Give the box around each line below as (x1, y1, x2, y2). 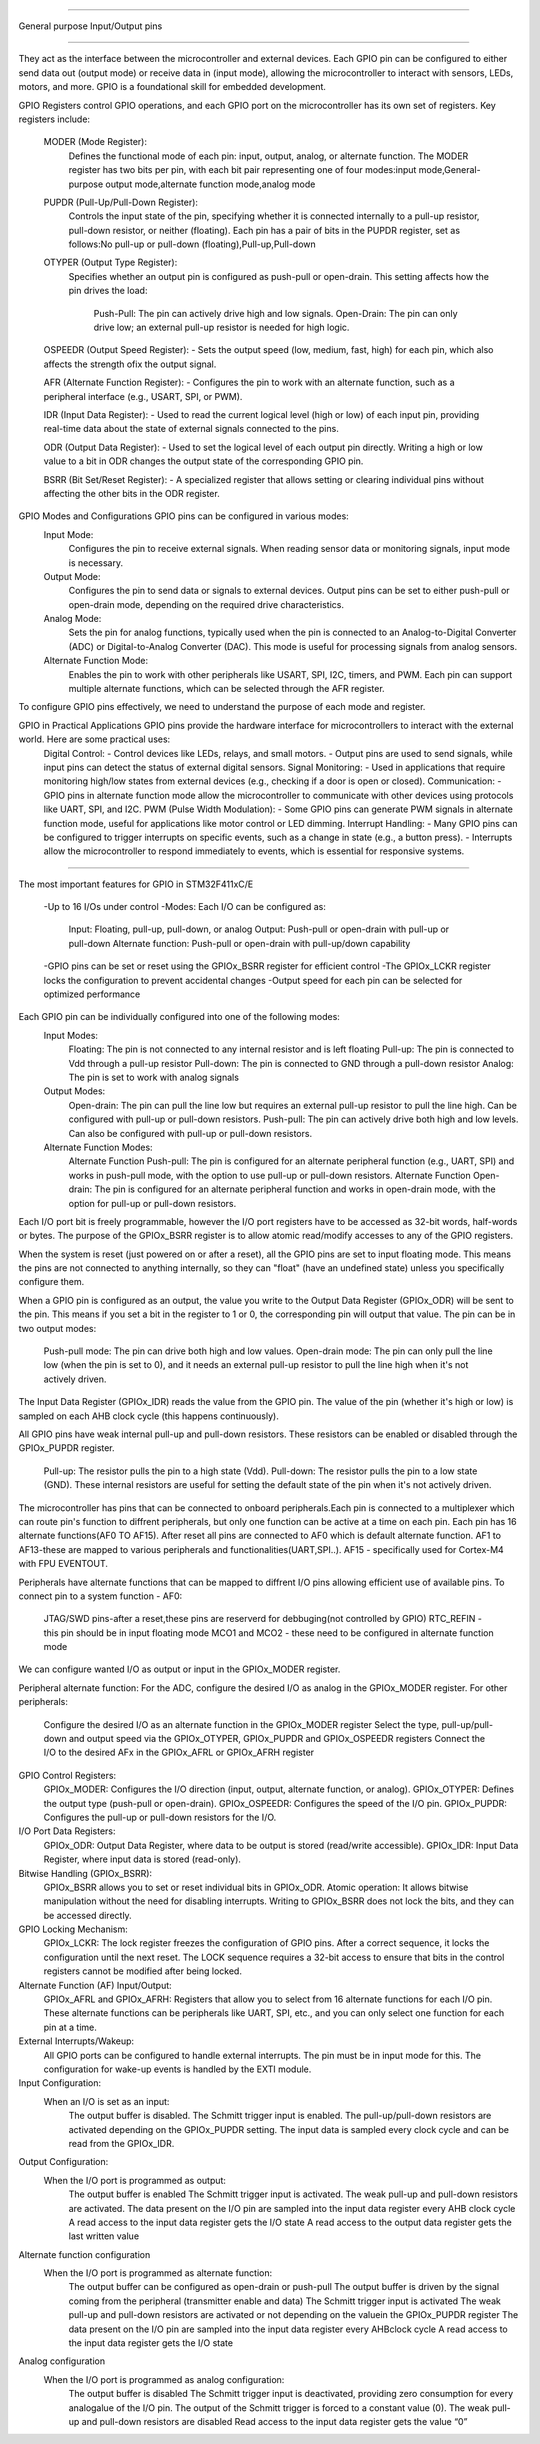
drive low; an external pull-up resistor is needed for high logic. (93, 321, 350, 334)
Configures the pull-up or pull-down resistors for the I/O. (43, 1811, 277, 1823)
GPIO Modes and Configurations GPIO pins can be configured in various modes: (18, 510, 349, 522)
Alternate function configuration (18, 2248, 151, 2260)
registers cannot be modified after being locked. (43, 1965, 242, 1977)
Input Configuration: (18, 2077, 102, 2089)
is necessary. (68, 556, 124, 569)
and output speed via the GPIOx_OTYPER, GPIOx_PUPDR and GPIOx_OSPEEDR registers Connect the (68, 1733, 486, 1745)
